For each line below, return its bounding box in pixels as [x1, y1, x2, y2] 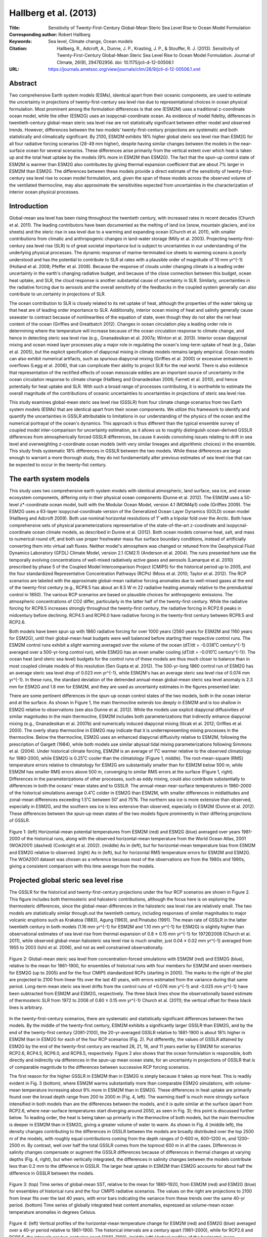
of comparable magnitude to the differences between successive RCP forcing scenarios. [9, 1064, 190, 1070]
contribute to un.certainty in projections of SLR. [9, 291, 106, 297]
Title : [9, 25, 21, 31]
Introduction [9, 202, 48, 210]
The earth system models [9, 475, 90, 483]
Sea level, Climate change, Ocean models [48, 39, 133, 45]
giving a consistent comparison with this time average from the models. [9, 863, 155, 869]
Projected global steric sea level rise [9, 876, 124, 885]
